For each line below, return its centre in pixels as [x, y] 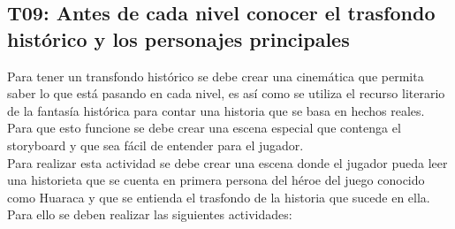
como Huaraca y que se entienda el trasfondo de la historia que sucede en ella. [219, 197]
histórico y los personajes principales [178, 38]
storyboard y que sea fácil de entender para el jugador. [155, 145]
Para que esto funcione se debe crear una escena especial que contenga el [204, 128]
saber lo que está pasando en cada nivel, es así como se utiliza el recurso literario [226, 93]
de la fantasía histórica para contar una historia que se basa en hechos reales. [216, 110]
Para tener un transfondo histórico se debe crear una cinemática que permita [216, 76]
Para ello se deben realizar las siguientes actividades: [150, 214]
